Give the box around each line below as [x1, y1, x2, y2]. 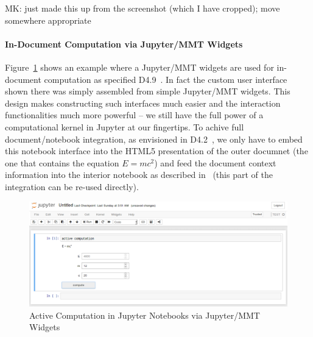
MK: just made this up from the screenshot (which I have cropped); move [5, 2, 280, 14]
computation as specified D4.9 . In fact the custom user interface [44, 73, 287, 85]
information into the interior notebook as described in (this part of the [5, 168, 273, 181]
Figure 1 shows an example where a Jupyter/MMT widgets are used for [5, 60, 274, 73]
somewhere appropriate [5, 13, 91, 26]
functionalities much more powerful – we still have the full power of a [5, 108, 264, 121]
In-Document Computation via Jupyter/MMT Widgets [5, 37, 243, 50]
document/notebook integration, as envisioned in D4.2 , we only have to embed [5, 132, 303, 145]
